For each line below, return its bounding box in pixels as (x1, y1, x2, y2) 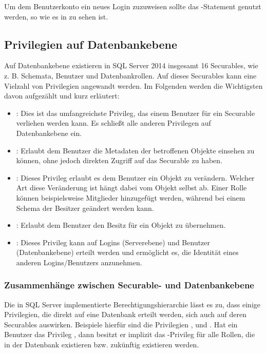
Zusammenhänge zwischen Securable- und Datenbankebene (4, 279, 254, 291)
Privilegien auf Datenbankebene (4, 36, 178, 52)
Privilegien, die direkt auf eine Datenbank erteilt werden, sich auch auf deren (4, 309, 247, 320)
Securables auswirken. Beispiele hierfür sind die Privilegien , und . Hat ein (4, 319, 238, 329)
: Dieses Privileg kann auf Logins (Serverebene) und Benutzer (16, 237, 211, 247)
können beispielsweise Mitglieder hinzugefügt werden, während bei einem (16, 192, 245, 203)
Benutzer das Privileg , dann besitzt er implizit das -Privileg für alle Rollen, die (4, 329, 255, 340)
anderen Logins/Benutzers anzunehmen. (16, 257, 142, 267)
